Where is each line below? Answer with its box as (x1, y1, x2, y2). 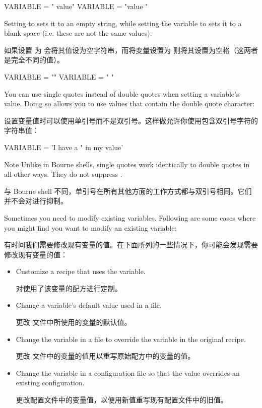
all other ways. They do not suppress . (4, 169, 122, 179)
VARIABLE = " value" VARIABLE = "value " (4, 1, 148, 11)
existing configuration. (16, 377, 85, 388)
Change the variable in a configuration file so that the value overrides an (16, 367, 240, 378)
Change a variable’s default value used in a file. (16, 300, 162, 310)
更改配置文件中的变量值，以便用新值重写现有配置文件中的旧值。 (16, 394, 228, 405)
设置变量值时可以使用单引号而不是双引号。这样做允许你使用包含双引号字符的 (4, 115, 258, 125)
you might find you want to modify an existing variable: (4, 222, 177, 233)
